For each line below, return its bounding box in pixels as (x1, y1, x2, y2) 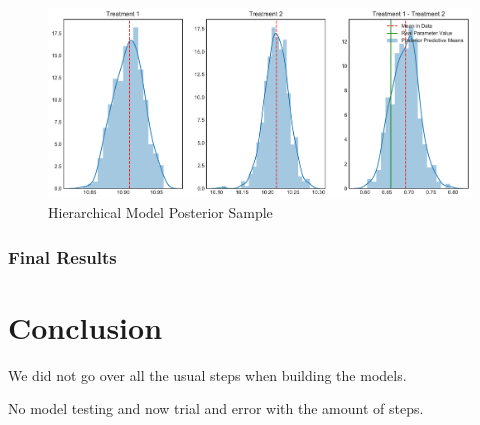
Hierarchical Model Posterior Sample (48, 202, 273, 223)
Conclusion (8, 306, 163, 347)
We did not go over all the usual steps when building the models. (8, 364, 407, 385)
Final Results (8, 244, 117, 269)
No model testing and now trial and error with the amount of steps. (8, 398, 424, 419)
